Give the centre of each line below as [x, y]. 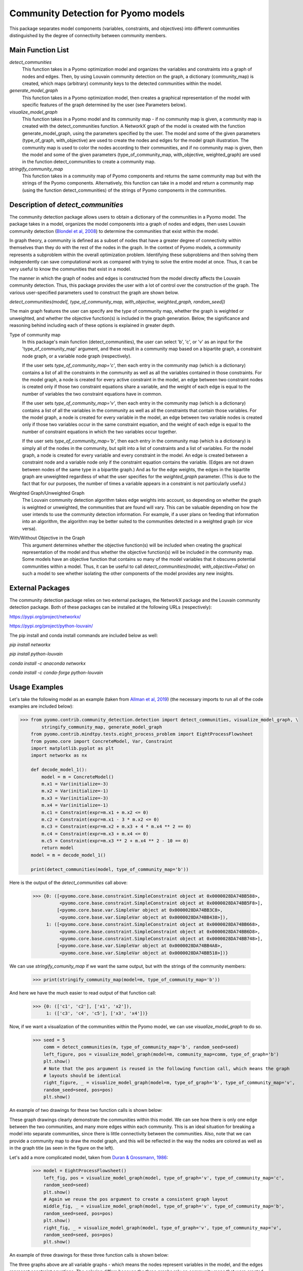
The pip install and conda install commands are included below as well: [84, 635]
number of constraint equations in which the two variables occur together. [99, 432]
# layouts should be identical [82, 1076]
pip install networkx [30, 645]
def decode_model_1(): [59, 770]
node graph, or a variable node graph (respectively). [77, 356]
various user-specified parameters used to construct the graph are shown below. [94, 292]
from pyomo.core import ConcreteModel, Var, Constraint [102, 741]
